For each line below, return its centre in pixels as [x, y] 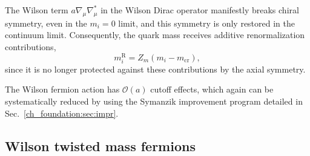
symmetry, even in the [46, 23]
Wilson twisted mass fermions [100, 145]
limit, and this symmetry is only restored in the [206, 23]
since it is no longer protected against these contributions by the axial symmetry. [155, 69]
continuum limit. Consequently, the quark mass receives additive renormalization [155, 35]
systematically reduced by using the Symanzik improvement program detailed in [154, 101]
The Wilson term [37, 10]
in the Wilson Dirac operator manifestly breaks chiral [200, 10]
